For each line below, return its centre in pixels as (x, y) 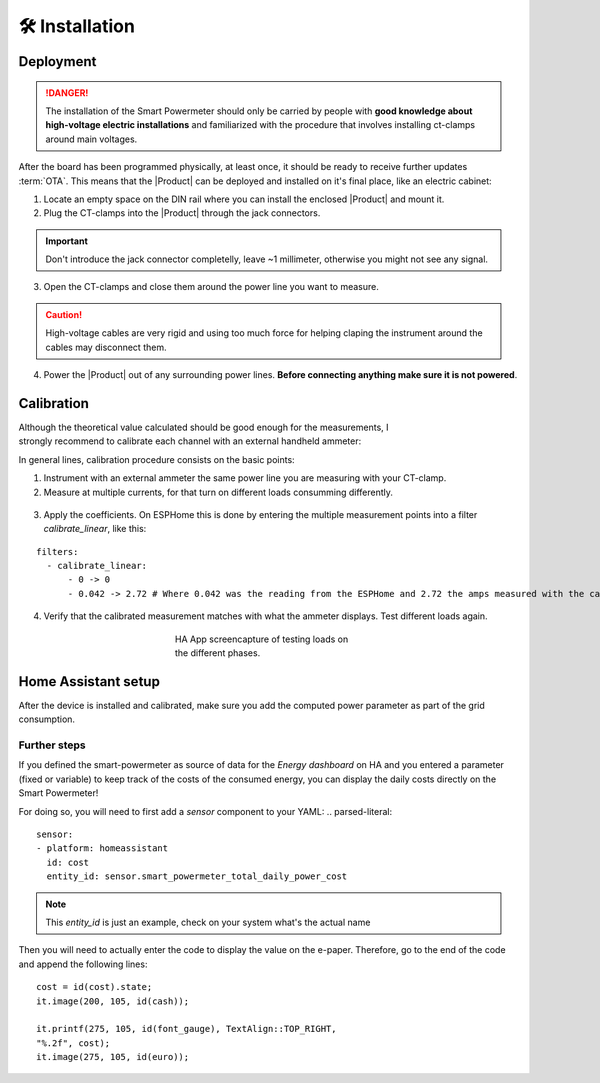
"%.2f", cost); (73, 1043)
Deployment (57, 61)
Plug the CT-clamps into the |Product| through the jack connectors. (182, 213)
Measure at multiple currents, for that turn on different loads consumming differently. (218, 492)
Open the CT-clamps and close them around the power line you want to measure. (211, 287)
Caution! (64, 314)
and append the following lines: (83, 964)
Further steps (52, 745)
